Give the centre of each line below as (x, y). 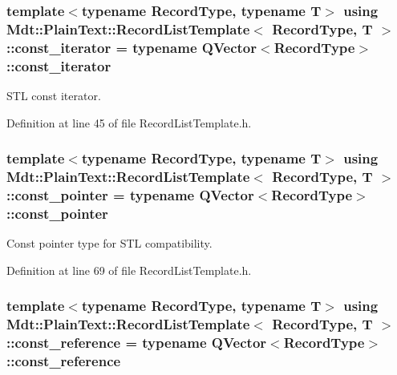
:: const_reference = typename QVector (137, 343)
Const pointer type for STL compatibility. (109, 243)
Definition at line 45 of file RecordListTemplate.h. (129, 122)
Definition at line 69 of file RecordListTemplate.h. (129, 270)
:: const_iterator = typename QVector (132, 47)
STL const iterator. (54, 95)
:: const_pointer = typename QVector (130, 194)
